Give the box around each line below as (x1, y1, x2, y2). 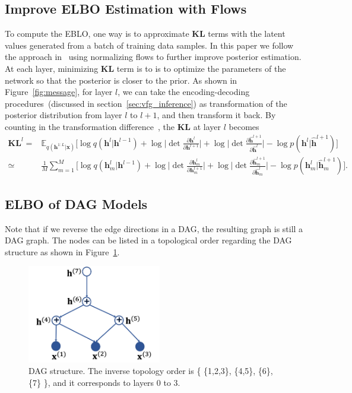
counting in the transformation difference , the (5, 120, 175, 132)
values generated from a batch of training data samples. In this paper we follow (5, 39, 294, 51)
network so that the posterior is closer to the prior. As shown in (5, 74, 237, 86)
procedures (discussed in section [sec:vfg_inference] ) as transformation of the (5, 97, 287, 109)
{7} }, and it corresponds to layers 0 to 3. (28, 376, 180, 388)
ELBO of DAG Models (5, 194, 148, 213)
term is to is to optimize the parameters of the (116, 62, 286, 74)
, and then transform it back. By (157, 109, 276, 121)
